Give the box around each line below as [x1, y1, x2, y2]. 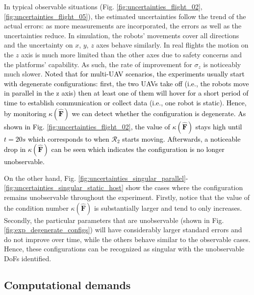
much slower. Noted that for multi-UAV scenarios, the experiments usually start [4, 69, 245, 79]
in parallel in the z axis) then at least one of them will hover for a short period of [4, 88, 249, 98]
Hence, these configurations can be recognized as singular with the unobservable [4, 244, 245, 254]
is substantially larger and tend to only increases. [94, 202, 242, 213]
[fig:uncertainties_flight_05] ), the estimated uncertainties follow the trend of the [4, 11, 246, 21]
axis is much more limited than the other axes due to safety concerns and [21, 49, 242, 59]
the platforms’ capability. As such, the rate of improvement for [4, 59, 192, 69]
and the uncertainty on [4, 40, 73, 50]
